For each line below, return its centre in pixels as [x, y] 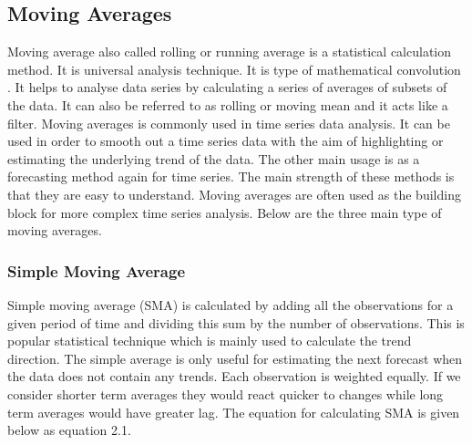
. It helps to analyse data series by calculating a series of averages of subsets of [227, 87]
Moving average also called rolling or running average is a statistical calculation [230, 52]
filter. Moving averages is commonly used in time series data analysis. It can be [229, 123]
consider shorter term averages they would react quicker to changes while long [226, 393]
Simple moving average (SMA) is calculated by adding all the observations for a [231, 304]
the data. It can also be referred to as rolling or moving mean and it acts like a [228, 104]
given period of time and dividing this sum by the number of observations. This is [236, 322]
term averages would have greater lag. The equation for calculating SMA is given [234, 412]
